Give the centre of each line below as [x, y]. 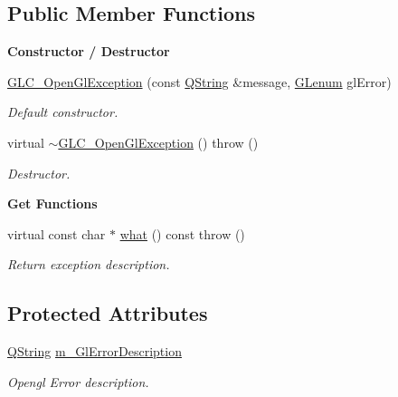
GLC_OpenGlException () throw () [158, 142]
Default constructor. [63, 112]
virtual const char [57, 233]
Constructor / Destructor [89, 51]
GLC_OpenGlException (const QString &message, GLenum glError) [199, 81]
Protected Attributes [108, 313]
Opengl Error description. [78, 381]
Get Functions [52, 203]
